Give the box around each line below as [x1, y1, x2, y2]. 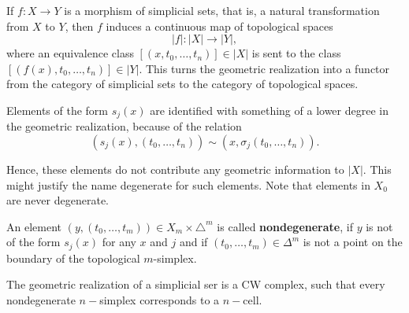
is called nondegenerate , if [217, 218, 353, 234]
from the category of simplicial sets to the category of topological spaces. [6, 75, 359, 92]
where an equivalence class [6, 45, 134, 61]
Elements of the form [6, 101, 109, 118]
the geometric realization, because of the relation [6, 118, 242, 134]
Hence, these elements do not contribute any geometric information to [6, 161, 344, 178]
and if [179, 234, 208, 250]
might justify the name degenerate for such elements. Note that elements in [6, 176, 370, 193]
